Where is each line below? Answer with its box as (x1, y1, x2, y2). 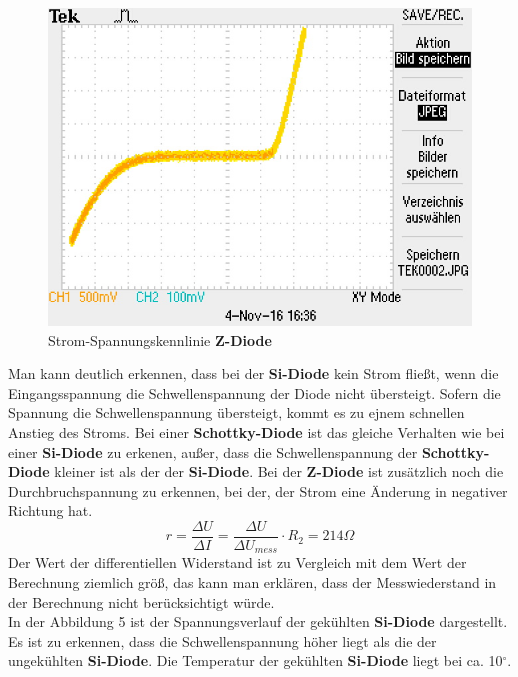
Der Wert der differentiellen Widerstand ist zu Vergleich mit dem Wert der (8, 552, 467, 573)
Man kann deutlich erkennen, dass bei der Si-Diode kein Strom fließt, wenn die (8, 363, 499, 384)
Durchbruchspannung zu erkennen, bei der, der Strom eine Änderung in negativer (8, 480, 508, 501)
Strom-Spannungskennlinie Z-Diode (48, 329, 272, 350)
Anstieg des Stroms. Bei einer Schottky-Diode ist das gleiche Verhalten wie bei (8, 421, 505, 442)
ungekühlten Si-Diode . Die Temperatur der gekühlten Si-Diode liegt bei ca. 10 (8, 650, 503, 671)
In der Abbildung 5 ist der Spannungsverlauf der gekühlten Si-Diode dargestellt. (8, 611, 508, 632)
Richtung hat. (8, 500, 93, 521)
